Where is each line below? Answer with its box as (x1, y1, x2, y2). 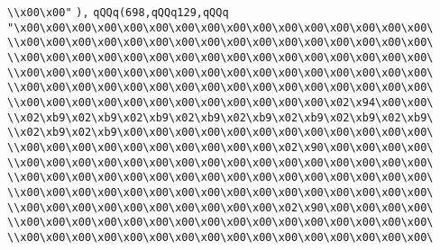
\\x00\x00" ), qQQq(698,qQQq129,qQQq (7, 6, 229, 19)
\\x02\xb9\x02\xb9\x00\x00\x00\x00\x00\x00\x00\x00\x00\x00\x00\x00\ (7, 126, 434, 139)
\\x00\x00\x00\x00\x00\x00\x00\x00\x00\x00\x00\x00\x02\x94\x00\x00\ (7, 95, 434, 109)
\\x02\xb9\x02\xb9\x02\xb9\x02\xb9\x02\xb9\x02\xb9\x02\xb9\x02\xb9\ (7, 111, 434, 124)
